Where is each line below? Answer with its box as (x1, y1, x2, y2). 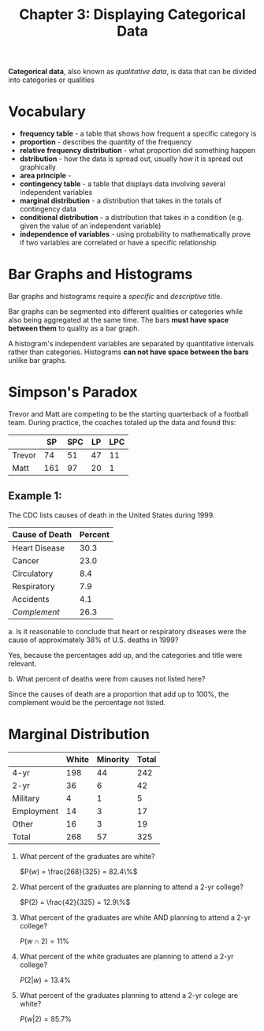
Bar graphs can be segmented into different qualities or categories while (8, 307, 244, 316)
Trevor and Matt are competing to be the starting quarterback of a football (8, 409, 249, 419)
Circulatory (12, 568, 54, 579)
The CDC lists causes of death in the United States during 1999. (8, 510, 215, 520)
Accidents (12, 593, 50, 604)
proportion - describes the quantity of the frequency (19, 137, 191, 147)
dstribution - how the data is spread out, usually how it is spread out (19, 154, 244, 163)
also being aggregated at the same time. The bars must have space (8, 316, 229, 325)
